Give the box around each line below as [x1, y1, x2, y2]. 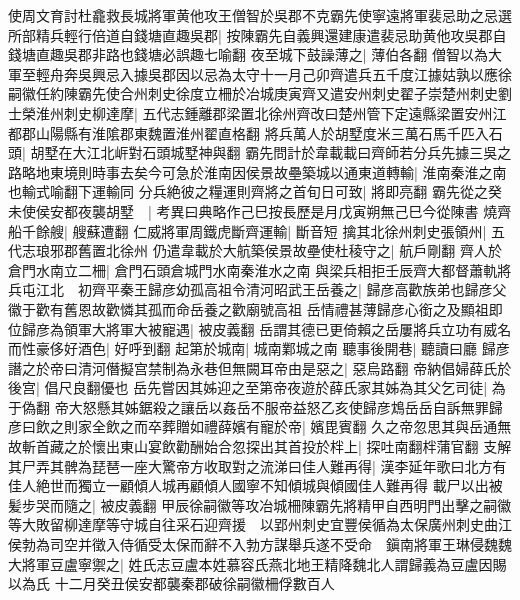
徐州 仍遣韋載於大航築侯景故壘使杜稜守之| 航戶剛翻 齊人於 [119, 240, 502, 261]
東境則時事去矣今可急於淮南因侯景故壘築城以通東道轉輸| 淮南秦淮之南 [49, 161, 507, 182]
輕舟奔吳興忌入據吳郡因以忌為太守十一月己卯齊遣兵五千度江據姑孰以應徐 [35, 63, 512, 84]
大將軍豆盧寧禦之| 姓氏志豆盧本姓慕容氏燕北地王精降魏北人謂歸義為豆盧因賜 [8, 553, 507, 574]
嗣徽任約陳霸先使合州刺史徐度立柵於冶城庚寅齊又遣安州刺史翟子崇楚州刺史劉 [8, 83, 512, 104]
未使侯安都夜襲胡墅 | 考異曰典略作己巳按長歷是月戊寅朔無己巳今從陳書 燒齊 [8, 200, 512, 221]
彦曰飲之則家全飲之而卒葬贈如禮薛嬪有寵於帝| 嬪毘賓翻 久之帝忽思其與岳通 [8, 416, 498, 437]
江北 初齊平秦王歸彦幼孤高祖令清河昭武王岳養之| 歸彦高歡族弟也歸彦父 [35, 279, 507, 300]
